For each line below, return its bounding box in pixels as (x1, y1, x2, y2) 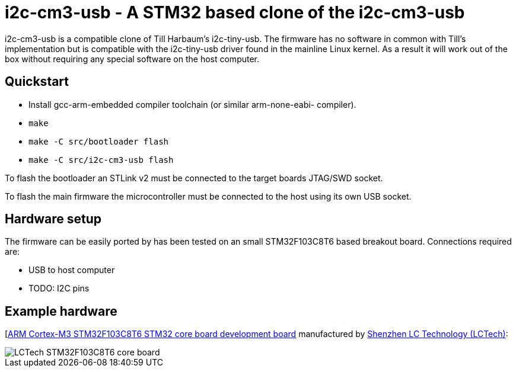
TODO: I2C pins (28, 283, 90, 294)
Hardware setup (5, 211, 101, 227)
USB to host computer (28, 265, 115, 275)
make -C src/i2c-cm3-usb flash (28, 155, 174, 165)
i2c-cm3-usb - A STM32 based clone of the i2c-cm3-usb (5, 2, 465, 23)
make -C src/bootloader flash (28, 136, 169, 146)
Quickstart (5, 74, 69, 89)
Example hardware (5, 303, 117, 319)
